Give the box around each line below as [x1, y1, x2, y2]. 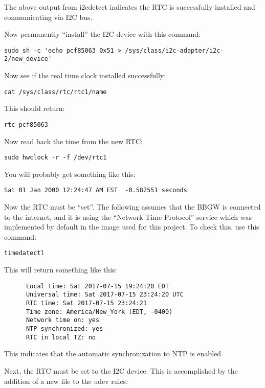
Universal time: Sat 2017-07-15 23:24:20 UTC [26, 291, 184, 299]
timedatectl [4, 249, 45, 257]
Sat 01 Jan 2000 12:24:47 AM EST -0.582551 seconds [4, 187, 187, 194]
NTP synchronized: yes [26, 325, 103, 332]
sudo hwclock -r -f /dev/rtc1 [4, 154, 107, 162]
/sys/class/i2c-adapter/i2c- [125, 47, 224, 54]
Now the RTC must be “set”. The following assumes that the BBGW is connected [4, 201, 261, 212]
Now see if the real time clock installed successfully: [4, 70, 166, 81]
